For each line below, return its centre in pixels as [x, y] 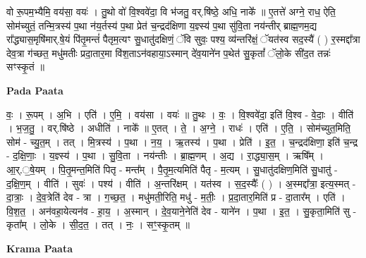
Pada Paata [35, 90]
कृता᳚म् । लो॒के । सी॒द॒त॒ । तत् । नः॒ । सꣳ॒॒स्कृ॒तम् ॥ [98, 225]
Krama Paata [39, 248]
